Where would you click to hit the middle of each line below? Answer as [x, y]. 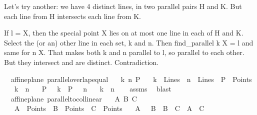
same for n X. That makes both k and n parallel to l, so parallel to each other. [124, 52]
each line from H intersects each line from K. [73, 16]
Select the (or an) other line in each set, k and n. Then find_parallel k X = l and [129, 42]
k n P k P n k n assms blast [93, 89]
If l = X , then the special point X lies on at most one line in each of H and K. [124, 33]
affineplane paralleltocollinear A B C [74, 98]
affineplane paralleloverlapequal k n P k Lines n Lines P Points [131, 79]
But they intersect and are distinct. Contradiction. [81, 62]
